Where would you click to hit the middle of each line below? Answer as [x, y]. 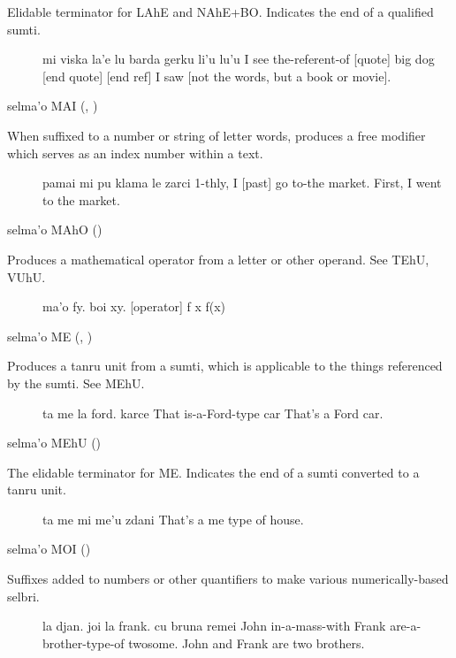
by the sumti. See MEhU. [76, 383]
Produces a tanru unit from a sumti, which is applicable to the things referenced [225, 366]
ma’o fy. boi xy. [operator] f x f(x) [134, 306]
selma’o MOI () [49, 549]
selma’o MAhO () [55, 230]
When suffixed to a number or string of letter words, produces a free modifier [217, 135]
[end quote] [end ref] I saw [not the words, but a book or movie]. [217, 76]
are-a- [406, 626]
